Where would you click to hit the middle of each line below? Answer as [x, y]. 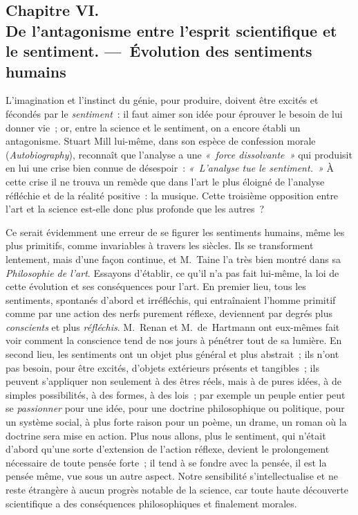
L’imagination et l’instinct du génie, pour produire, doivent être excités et [162, 100]
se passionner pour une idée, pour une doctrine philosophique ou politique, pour [175, 408]
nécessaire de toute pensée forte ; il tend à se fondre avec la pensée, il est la [166, 462]
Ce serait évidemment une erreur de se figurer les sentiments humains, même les [175, 232]
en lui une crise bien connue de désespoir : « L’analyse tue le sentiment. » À [170, 168]
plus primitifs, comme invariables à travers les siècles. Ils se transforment [160, 245]
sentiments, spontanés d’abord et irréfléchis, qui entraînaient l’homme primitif [171, 299]
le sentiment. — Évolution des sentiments [159, 51]
